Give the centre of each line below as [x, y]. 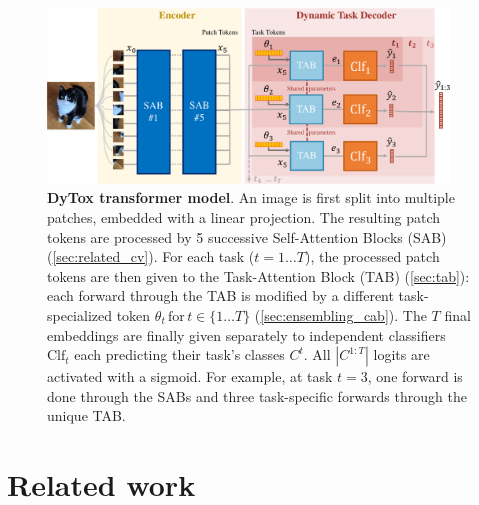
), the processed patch [372, 256]
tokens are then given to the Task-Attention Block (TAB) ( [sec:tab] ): [258, 275]
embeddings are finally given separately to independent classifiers [246, 334]
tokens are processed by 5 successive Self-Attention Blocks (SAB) [247, 236]
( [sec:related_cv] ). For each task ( [151, 256]
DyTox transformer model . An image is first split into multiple [251, 197]
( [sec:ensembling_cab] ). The [340, 314]
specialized [80, 314]
